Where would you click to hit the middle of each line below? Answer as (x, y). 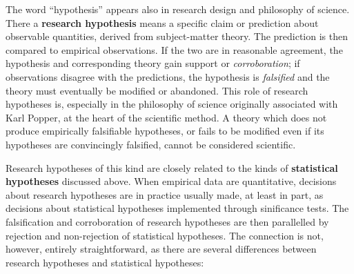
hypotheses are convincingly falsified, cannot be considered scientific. (151, 144)
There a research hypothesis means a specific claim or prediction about (162, 22)
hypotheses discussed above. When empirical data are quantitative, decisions (171, 181)
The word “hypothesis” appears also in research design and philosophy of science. (178, 9)
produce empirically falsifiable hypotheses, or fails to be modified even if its (165, 131)
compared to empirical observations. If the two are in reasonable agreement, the (174, 49)
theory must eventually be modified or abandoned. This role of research (157, 90)
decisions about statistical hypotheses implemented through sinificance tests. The (177, 208)
